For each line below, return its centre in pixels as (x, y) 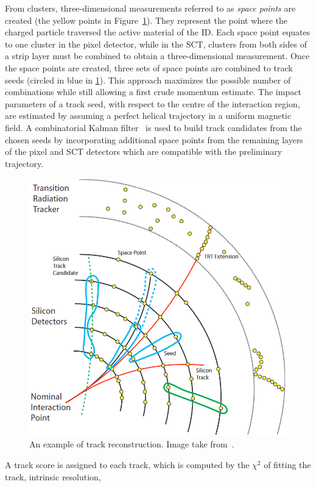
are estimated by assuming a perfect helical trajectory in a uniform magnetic (148, 116)
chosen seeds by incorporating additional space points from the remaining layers (154, 139)
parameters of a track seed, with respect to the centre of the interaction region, (153, 103)
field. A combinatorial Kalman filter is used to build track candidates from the (153, 127)
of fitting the (287, 464)
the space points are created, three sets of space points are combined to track (149, 67)
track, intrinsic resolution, (53, 476)
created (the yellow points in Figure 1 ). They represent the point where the (146, 20)
